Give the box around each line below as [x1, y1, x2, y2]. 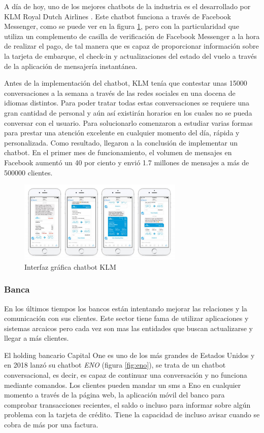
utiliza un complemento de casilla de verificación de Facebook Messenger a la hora [4, 30, 260, 41]
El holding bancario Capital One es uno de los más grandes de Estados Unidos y [4, 349, 255, 360]
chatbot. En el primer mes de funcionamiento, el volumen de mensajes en [4, 147, 232, 158]
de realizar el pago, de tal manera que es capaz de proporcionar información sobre [4, 41, 259, 51]
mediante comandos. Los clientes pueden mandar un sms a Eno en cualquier [4, 379, 241, 390]
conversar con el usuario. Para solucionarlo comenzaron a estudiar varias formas [4, 117, 253, 128]
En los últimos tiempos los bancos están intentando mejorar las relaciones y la [4, 303, 247, 313]
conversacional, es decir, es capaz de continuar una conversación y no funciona [4, 370, 247, 380]
